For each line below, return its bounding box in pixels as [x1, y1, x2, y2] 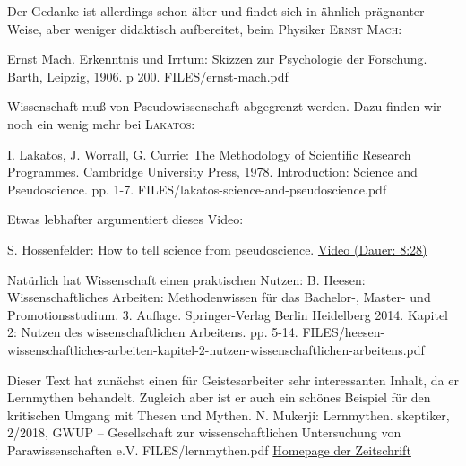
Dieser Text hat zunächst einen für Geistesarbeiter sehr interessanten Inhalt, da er [7, 370, 459, 389]
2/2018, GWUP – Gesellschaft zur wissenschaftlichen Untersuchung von [7, 423, 401, 442]
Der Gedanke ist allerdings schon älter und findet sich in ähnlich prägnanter [7, 2, 425, 20]
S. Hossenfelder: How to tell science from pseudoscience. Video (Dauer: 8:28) [7, 239, 427, 258]
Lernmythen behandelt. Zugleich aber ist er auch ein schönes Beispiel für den [7, 388, 431, 407]
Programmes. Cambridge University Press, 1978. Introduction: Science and [7, 162, 418, 181]
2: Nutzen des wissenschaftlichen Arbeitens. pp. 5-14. [7, 323, 298, 341]
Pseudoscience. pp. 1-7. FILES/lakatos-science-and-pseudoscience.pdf [7, 179, 387, 198]
